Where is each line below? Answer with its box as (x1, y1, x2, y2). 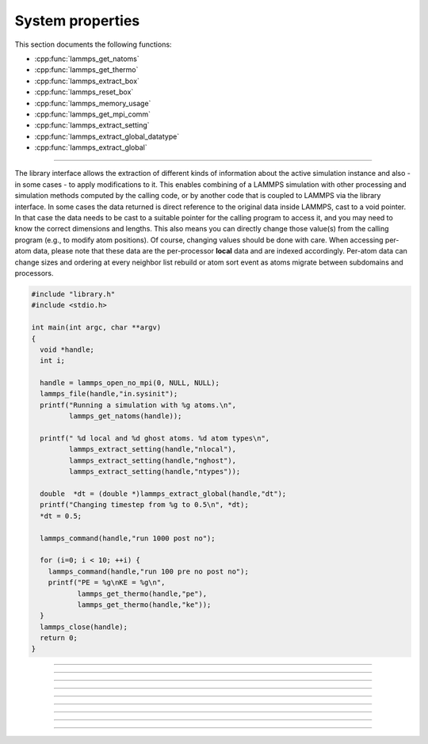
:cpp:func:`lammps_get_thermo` (34, 65, 139, 74)
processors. (14, 268, 55, 277)
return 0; (40, 634, 78, 643)
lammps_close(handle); (40, 622, 128, 631)
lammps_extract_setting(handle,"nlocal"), (68, 444, 237, 454)
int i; (40, 357, 66, 365)
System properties (14, 12, 140, 29)
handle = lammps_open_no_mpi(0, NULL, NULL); (40, 379, 220, 387)
